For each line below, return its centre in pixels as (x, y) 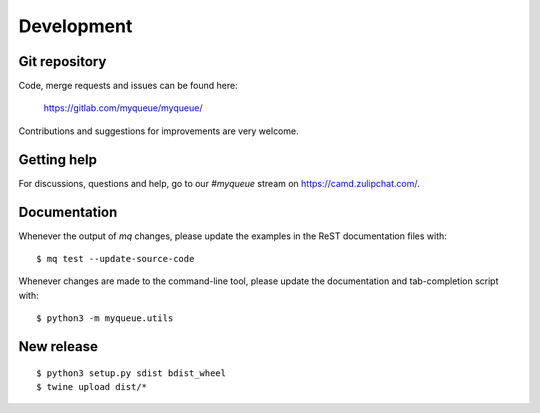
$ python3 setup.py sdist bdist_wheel (131, 373)
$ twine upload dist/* (92, 387)
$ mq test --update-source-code (115, 259)
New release (58, 346)
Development (75, 26)
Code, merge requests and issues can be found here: (128, 86)
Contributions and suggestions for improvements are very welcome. (158, 131)
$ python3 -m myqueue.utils (105, 318)
